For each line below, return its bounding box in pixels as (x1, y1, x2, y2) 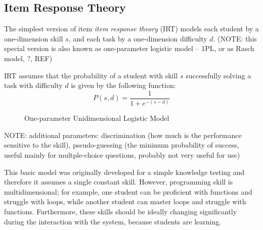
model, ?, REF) (4, 53, 53, 63)
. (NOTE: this (213, 33, 257, 43)
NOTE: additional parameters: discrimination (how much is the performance (4, 129, 242, 140)
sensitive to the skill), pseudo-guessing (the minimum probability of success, (4, 140, 239, 150)
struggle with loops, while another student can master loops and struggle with (4, 196, 246, 207)
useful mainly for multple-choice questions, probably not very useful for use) (4, 149, 240, 160)
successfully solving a (186, 70, 251, 80)
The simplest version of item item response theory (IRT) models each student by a (4, 23, 259, 34)
